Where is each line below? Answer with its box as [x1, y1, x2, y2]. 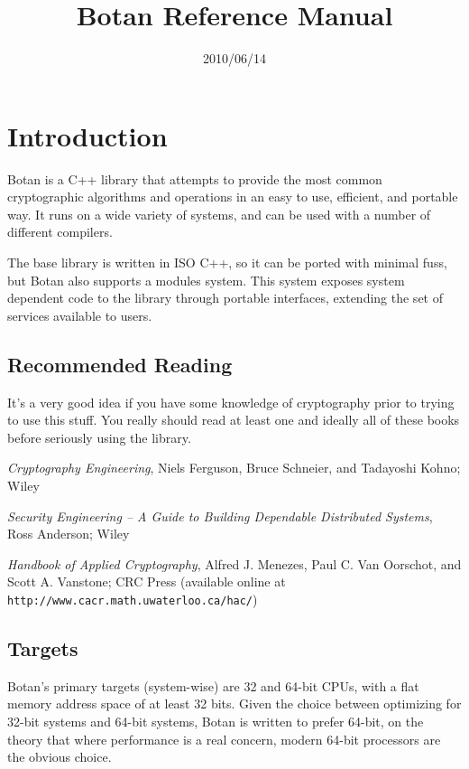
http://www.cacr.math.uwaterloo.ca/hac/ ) [7, 589, 258, 608]
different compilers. [7, 222, 113, 241]
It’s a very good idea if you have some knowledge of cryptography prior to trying [7, 392, 455, 411]
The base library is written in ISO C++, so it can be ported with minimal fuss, [7, 253, 447, 272]
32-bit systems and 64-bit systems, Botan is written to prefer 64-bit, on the [7, 712, 424, 730]
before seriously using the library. [7, 427, 191, 446]
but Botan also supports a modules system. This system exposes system [7, 270, 405, 289]
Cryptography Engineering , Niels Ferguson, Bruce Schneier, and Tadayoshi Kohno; [7, 458, 461, 477]
